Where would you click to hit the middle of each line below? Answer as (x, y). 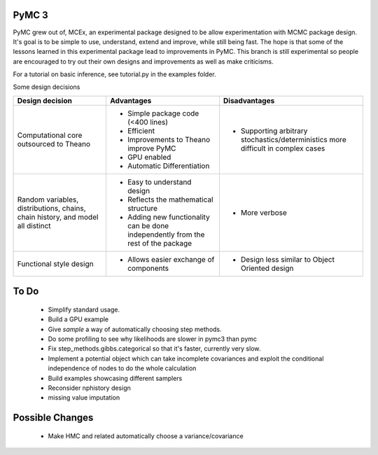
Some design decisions (47, 87)
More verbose (264, 212)
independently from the (166, 234)
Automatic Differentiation (168, 166)
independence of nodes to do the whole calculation (122, 368)
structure (142, 208)
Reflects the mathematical (170, 199)
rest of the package (160, 243)
